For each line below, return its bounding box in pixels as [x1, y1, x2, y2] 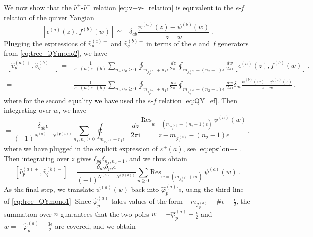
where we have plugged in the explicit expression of [4, 143, 158, 154]
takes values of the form [111, 196, 183, 206]
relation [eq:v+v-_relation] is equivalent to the [93, 2, 234, 12]
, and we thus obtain [125, 153, 187, 163]
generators [217, 38, 249, 48]
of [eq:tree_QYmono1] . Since [4, 196, 91, 206]
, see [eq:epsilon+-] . [183, 143, 241, 154]
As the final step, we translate [4, 184, 94, 194]
